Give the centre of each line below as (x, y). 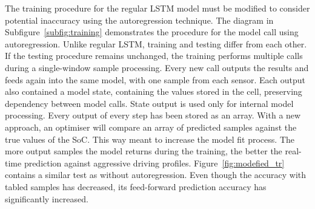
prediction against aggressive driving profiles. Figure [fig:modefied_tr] (154, 163)
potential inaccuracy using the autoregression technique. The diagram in (139, 20)
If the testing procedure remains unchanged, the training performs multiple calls (154, 56)
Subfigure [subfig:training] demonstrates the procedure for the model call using (152, 32)
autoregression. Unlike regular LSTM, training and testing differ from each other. (156, 43)
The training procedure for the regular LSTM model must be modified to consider (157, 8)
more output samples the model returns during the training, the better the (144, 151)
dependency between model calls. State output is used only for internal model (149, 103)
